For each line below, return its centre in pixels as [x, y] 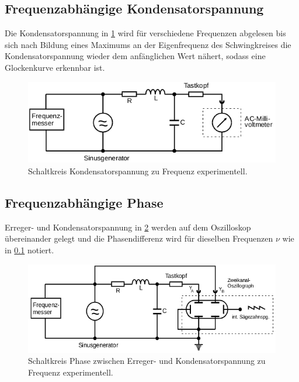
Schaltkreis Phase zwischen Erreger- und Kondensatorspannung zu [147, 361]
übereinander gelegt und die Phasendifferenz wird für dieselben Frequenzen [139, 238]
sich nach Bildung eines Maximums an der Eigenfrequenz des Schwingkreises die [148, 44]
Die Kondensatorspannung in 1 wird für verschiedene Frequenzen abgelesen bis [145, 33]
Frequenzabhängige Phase [84, 202]
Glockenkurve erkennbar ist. [55, 67]
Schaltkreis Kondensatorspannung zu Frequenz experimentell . [138, 171]
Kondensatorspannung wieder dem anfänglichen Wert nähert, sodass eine [135, 56]
